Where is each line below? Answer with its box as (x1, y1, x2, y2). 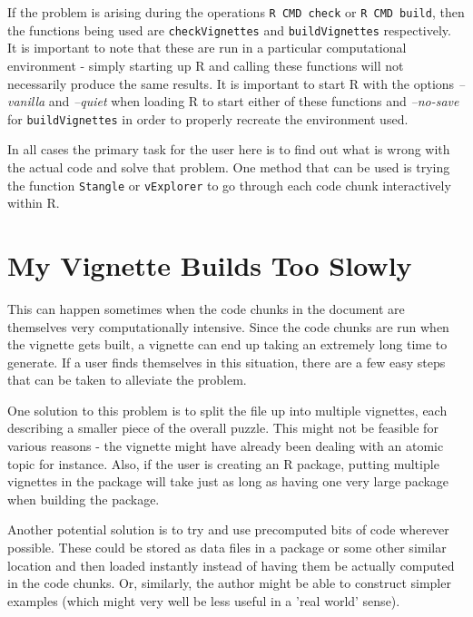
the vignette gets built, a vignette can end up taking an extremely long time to (7, 335, 448, 354)
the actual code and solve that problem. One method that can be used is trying (7, 157, 450, 176)
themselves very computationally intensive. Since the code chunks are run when (7, 317, 449, 336)
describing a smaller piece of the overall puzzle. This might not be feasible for (7, 418, 439, 437)
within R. (7, 193, 60, 212)
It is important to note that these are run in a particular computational (7, 38, 407, 57)
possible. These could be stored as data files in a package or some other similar (7, 538, 447, 557)
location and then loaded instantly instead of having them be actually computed (7, 555, 455, 574)
